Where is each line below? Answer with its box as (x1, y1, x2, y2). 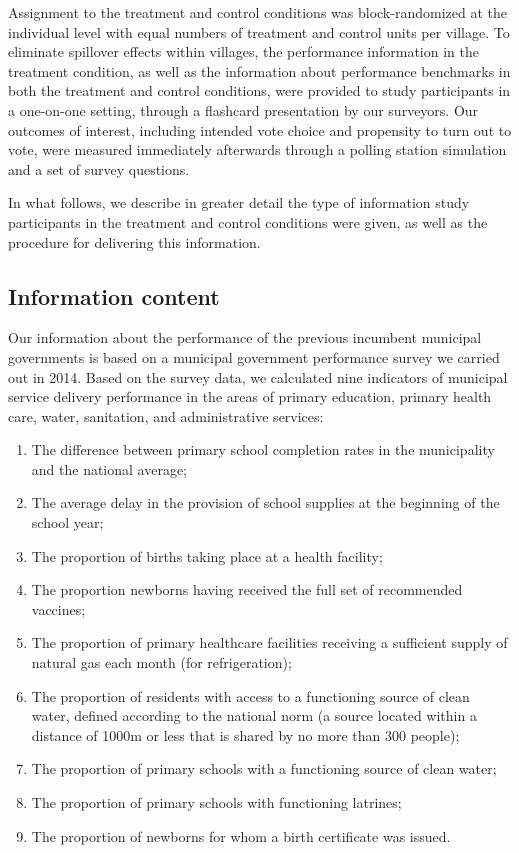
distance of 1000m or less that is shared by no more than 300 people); (31, 724, 460, 745)
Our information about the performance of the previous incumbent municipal (8, 327, 482, 348)
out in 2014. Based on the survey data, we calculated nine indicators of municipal (8, 366, 508, 387)
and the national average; (31, 458, 188, 479)
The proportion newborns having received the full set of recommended (31, 579, 463, 600)
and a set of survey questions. (8, 158, 190, 179)
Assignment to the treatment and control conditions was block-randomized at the (8, 2, 507, 22)
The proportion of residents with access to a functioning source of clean (31, 685, 470, 706)
